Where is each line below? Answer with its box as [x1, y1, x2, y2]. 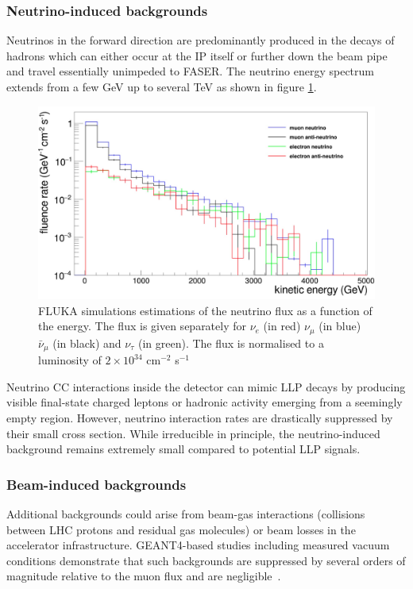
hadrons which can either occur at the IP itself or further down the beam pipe [6, 47, 388, 64]
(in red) [263, 318, 301, 334]
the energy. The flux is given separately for [38, 318, 246, 334]
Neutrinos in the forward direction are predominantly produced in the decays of [6, 32, 395, 48]
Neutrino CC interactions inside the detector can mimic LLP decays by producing [6, 378, 406, 395]
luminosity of [38, 352, 102, 368]
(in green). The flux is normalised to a [137, 334, 324, 351]
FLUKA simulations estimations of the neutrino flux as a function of [38, 302, 372, 318]
